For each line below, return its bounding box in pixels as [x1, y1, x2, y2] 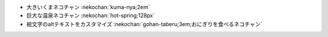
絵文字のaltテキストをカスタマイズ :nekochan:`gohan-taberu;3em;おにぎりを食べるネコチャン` [26, 20, 262, 27]
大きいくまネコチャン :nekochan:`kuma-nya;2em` [26, 4, 150, 10]
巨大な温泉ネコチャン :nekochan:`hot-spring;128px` [26, 12, 155, 19]
